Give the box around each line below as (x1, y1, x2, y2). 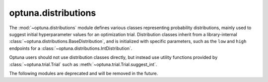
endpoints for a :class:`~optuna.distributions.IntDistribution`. (9, 45, 133, 51)
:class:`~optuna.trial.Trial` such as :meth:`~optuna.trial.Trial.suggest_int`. (9, 61, 157, 67)
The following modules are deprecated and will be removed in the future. (9, 70, 158, 76)
